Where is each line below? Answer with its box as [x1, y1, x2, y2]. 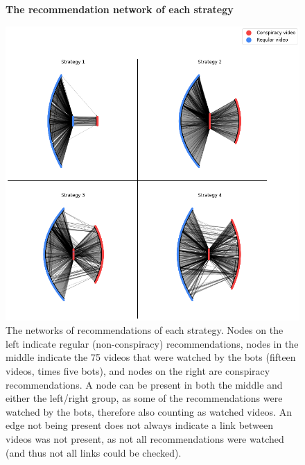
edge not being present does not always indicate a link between [6, 418, 274, 432]
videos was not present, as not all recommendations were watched [6, 431, 284, 446]
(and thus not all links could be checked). [6, 445, 182, 459]
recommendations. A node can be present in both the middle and [6, 377, 283, 391]
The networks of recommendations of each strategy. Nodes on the [6, 323, 284, 337]
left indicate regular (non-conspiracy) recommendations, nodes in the [6, 336, 299, 350]
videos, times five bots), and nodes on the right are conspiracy [6, 363, 270, 378]
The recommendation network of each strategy [6, 2, 234, 16]
